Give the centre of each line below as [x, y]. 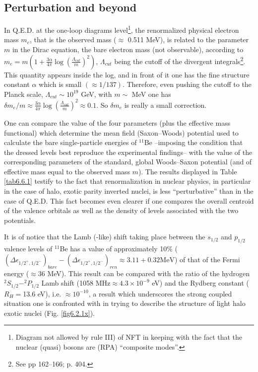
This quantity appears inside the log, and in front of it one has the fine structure [127, 74]
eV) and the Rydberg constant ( [200, 283]
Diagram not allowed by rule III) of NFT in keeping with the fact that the [129, 337]
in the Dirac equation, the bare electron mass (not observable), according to [128, 49]
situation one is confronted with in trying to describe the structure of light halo [125, 303]
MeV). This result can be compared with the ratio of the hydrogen [148, 273]
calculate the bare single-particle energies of [70, 142]
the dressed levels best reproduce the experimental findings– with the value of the [128, 152]
